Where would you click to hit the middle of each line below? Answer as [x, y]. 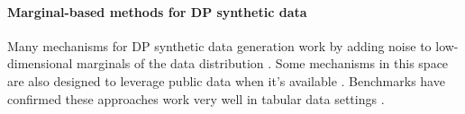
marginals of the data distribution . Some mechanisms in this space [263, 63]
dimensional [40, 63]
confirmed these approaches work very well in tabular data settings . [196, 98]
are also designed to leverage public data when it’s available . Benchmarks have [226, 80]
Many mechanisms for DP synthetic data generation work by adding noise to [219, 45]
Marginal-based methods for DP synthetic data [157, 11]
